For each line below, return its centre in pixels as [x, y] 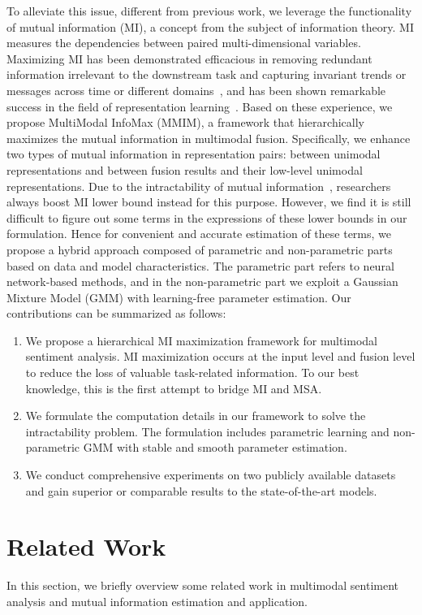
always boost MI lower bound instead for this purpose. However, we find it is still [209, 202]
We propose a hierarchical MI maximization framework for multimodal [201, 340]
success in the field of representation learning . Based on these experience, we [200, 106]
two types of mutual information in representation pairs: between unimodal [194, 154]
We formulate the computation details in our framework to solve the [196, 416]
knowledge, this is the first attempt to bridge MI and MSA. [174, 388]
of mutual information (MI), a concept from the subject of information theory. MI [210, 26]
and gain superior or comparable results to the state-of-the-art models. [201, 490]
